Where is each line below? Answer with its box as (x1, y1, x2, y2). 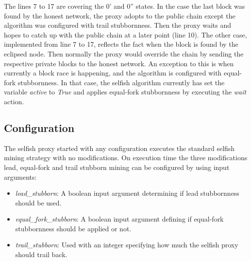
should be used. (15, 197, 62, 207)
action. (4, 96, 24, 106)
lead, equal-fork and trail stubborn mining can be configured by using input (4, 162, 230, 172)
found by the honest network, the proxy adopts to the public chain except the (4, 10, 235, 20)
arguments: (4, 171, 37, 182)
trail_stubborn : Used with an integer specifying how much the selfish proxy (15, 240, 238, 250)
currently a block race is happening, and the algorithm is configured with (4, 68, 222, 78)
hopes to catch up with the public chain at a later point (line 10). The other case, (4, 29, 247, 39)
